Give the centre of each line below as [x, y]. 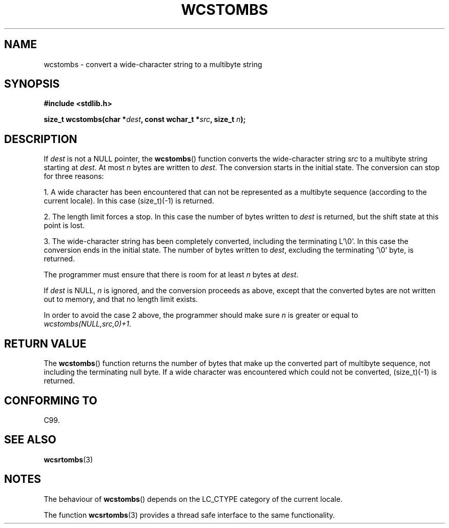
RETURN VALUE [45, 343]
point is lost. [64, 226]
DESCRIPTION [41, 139]
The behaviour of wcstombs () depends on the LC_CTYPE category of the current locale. [193, 499]
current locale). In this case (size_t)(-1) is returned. [129, 201]
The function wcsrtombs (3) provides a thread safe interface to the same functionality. [189, 515]
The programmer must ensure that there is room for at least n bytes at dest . [171, 275]
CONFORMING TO [51, 400]
